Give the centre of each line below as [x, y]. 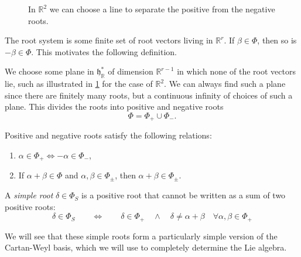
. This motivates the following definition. [104, 51]
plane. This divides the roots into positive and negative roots [114, 106]
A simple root [29, 195]
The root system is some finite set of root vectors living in [109, 40]
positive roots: [30, 206]
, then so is [277, 40]
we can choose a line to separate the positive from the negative [162, 9]
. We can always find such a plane [225, 84]
